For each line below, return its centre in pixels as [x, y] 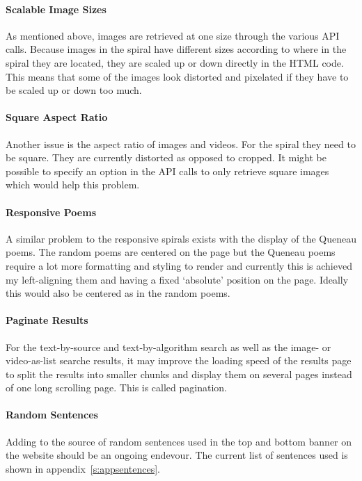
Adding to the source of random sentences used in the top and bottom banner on [179, 441]
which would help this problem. [73, 185]
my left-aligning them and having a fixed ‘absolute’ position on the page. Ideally [177, 279]
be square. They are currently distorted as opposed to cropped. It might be [166, 157]
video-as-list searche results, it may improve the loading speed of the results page [179, 360]
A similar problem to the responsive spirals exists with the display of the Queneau [181, 238]
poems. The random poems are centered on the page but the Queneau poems [171, 252]
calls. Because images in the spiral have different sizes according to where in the [176, 49]
